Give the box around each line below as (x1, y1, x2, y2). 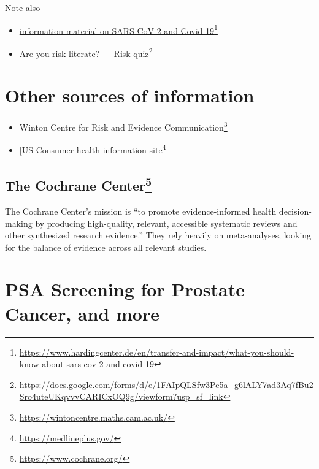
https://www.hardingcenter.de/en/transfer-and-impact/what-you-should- (19, 345, 294, 358)
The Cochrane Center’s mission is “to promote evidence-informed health (5, 204, 277, 217)
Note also (5, 1, 40, 13)
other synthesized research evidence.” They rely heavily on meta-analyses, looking (5, 229, 312, 242)
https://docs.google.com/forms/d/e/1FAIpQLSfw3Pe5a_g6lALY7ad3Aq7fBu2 (19, 378, 313, 391)
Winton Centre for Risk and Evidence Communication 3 (19, 119, 228, 133)
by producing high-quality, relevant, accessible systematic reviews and (35, 216, 298, 229)
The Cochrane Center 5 (5, 173, 152, 195)
